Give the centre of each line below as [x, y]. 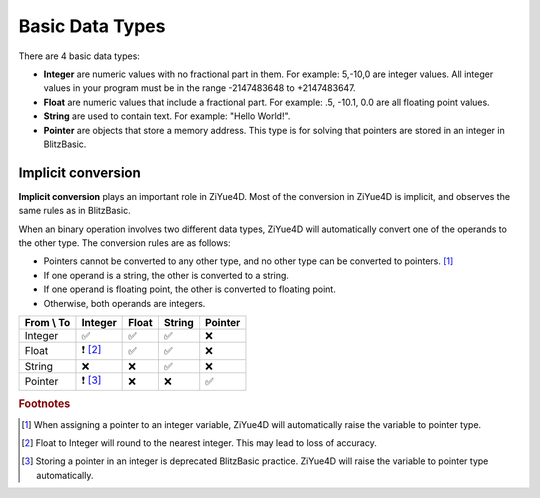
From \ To [47, 322]
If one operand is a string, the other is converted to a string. [166, 275]
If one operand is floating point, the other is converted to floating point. [190, 289]
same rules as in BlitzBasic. [74, 211]
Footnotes [44, 404]
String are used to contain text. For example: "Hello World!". [167, 116]
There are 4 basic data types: [79, 56]
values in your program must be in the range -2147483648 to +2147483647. [199, 88]
